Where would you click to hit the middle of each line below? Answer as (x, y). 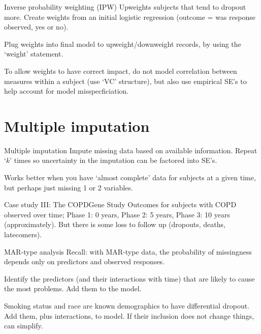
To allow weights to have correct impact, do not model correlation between (121, 71)
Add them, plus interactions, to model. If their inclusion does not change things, (129, 315)
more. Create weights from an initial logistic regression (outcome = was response (130, 17)
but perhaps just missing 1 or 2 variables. (69, 187)
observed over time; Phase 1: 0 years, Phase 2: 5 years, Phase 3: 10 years (117, 214)
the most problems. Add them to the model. (73, 288)
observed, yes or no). (36, 27)
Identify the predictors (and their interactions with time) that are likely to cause (129, 278)
